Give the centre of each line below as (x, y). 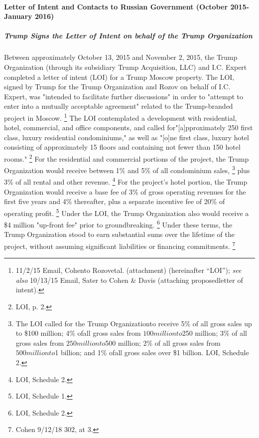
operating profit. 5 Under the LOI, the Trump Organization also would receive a (127, 212)
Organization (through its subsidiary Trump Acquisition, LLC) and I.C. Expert (126, 67)
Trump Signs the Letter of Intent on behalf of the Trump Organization (128, 36)
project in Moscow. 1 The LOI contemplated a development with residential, (121, 117)
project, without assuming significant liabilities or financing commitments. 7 (120, 245)
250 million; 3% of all (214, 333)
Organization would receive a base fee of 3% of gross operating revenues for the (125, 191)
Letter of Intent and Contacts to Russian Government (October (116, 6)
